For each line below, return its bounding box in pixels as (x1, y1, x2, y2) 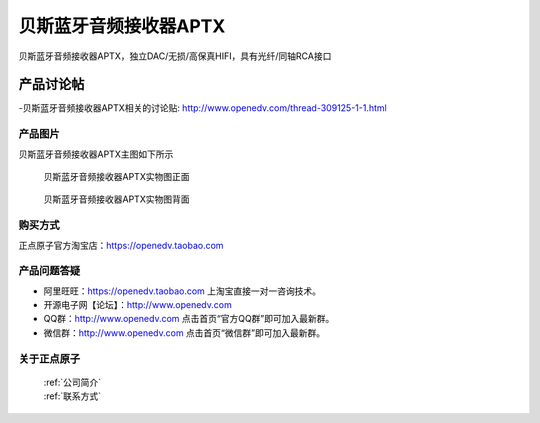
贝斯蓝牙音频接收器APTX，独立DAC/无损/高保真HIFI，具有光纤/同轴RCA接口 (18, 50, 332, 62)
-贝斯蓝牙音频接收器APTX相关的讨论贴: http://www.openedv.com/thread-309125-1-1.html (18, 102, 387, 114)
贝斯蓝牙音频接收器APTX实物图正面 (43, 170, 190, 182)
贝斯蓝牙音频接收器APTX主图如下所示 (18, 148, 174, 160)
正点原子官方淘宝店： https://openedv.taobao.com (18, 239, 224, 251)
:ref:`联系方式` (43, 390, 102, 402)
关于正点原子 (18, 351, 81, 365)
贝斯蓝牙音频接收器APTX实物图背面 (43, 193, 190, 205)
